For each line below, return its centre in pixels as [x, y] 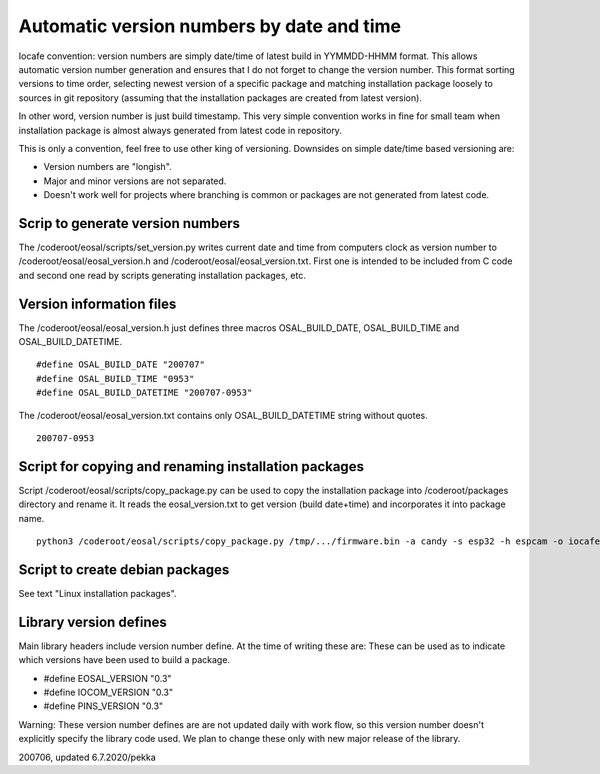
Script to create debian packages [124, 569]
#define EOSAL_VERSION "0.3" [107, 678]
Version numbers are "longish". [107, 167]
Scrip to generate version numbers [129, 223]
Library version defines [92, 621]
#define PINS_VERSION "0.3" [103, 706]
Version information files [97, 303]
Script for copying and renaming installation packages [191, 466]
